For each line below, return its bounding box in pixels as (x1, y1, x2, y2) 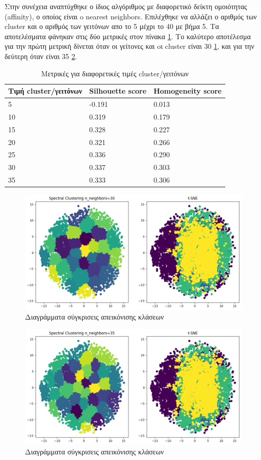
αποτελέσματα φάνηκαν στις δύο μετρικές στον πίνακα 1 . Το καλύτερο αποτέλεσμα (5, 31, 251, 41)
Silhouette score (89, 85, 147, 96)
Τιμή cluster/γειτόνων (8, 85, 83, 96)
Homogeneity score (153, 85, 222, 96)
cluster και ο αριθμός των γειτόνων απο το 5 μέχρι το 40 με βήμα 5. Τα (5, 21, 219, 32)
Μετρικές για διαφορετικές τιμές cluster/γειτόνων (41, 68, 189, 78)
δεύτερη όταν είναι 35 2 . (5, 50, 77, 61)
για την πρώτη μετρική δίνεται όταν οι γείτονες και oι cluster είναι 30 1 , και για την (5, 41, 254, 51)
